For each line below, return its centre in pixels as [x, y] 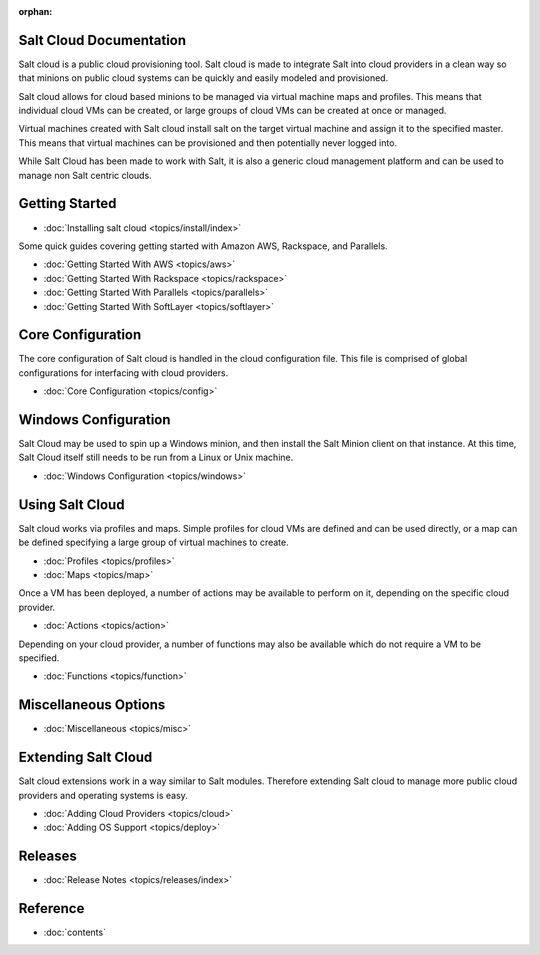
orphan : [35, 11]
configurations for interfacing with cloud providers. [123, 372]
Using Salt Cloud [71, 504]
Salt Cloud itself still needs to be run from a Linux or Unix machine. [156, 457]
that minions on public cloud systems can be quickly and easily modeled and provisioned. [203, 78]
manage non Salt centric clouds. [85, 175]
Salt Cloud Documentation [102, 40]
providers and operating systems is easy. [103, 795]
